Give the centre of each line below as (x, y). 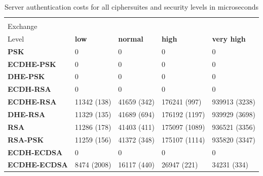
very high (229, 38)
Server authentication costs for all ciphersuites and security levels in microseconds (131, 7)
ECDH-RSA (29, 89)
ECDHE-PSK (32, 64)
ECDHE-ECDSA (38, 165)
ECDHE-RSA (32, 102)
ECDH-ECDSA (35, 152)
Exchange (23, 26)
